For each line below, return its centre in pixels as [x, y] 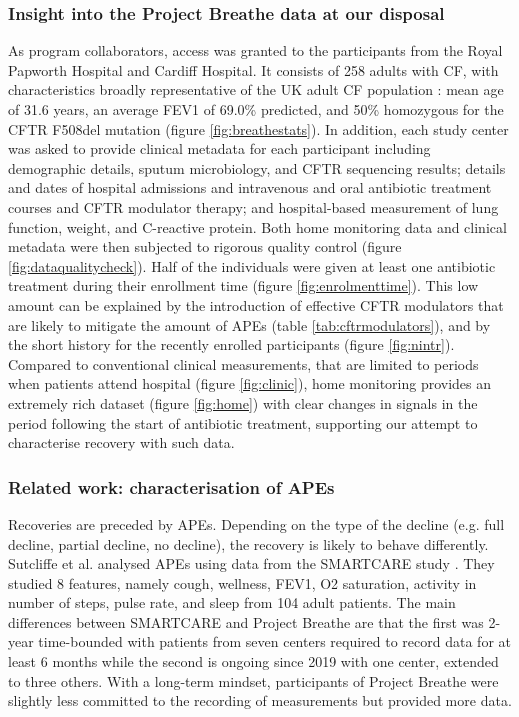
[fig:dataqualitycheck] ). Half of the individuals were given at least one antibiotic [252, 265]
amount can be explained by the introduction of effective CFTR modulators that [256, 304]
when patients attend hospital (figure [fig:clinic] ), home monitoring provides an [250, 383]
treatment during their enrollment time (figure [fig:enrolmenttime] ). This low [243, 285]
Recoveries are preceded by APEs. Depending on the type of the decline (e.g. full [256, 523]
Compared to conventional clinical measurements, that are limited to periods [243, 363]
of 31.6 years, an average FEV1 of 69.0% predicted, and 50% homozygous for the [256, 109]
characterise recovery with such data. [121, 442]
